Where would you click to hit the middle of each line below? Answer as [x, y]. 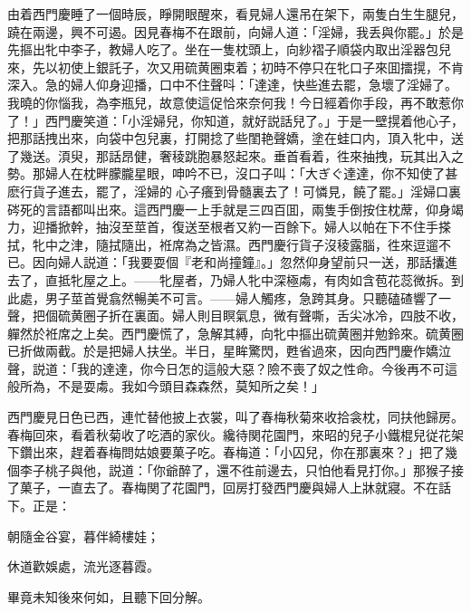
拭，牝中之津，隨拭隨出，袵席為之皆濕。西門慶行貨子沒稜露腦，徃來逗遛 [223, 244]
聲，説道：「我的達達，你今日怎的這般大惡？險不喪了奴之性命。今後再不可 [226, 368]
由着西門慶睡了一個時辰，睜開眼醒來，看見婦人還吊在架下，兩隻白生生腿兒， [235, 14]
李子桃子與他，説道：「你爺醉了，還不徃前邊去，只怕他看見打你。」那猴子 [235, 469]
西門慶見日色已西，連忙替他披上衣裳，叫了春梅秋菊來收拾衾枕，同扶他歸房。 [235, 417]
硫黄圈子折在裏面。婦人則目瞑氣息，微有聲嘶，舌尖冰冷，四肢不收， [260, 316]
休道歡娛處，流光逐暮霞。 [83, 566]
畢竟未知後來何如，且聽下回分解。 [109, 596]
